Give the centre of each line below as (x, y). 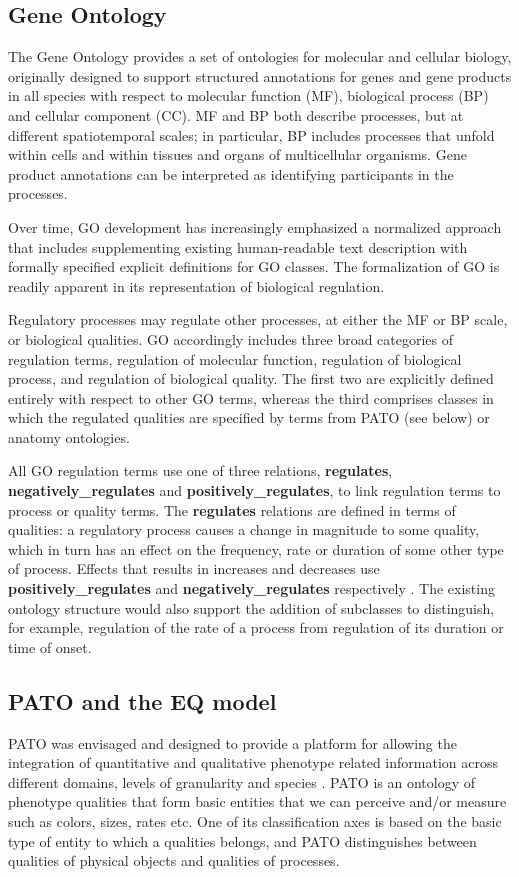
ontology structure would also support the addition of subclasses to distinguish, (251, 607)
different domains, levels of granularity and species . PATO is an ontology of (241, 781)
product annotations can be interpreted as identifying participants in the (231, 173)
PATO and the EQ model (142, 700)
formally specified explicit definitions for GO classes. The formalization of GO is (254, 266)
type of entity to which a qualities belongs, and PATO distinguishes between (242, 840)
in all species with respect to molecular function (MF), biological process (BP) (248, 95)
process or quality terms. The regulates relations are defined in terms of (232, 509)
